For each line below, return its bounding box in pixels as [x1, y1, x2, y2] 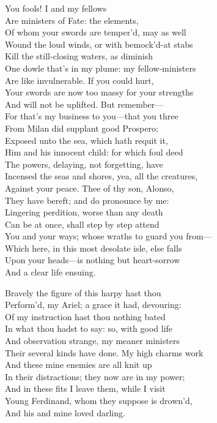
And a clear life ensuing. [5, 266, 96, 279]
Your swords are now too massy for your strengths [5, 86, 194, 99]
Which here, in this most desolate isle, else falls [5, 241, 182, 254]
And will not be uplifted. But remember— [5, 97, 164, 110]
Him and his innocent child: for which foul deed [5, 146, 183, 159]
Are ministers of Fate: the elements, [5, 13, 139, 26]
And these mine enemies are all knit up [5, 358, 152, 371]
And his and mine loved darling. [5, 406, 125, 419]
